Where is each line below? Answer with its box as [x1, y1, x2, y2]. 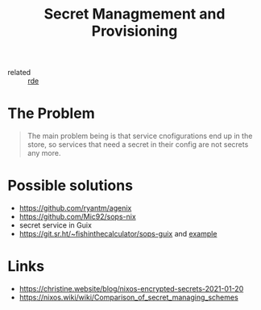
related [7, 68, 31, 77]
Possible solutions [7, 177, 134, 195]
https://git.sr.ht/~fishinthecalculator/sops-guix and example [19, 229, 217, 239]
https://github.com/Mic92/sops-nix [19, 212, 136, 222]
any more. [27, 149, 61, 158]
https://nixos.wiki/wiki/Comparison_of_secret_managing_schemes [19, 292, 238, 302]
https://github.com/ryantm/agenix [19, 203, 132, 213]
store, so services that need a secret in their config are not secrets [27, 140, 249, 149]
